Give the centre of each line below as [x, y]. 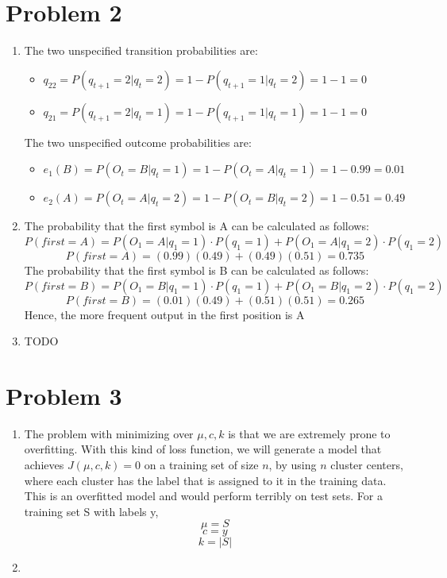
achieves [44, 464]
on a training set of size [201, 464]
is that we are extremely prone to [309, 433]
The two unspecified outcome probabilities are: [138, 142]
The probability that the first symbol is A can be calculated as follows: [197, 226]
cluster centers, [367, 464]
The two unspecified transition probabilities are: [141, 50]
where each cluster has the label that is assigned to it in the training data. [205, 480]
